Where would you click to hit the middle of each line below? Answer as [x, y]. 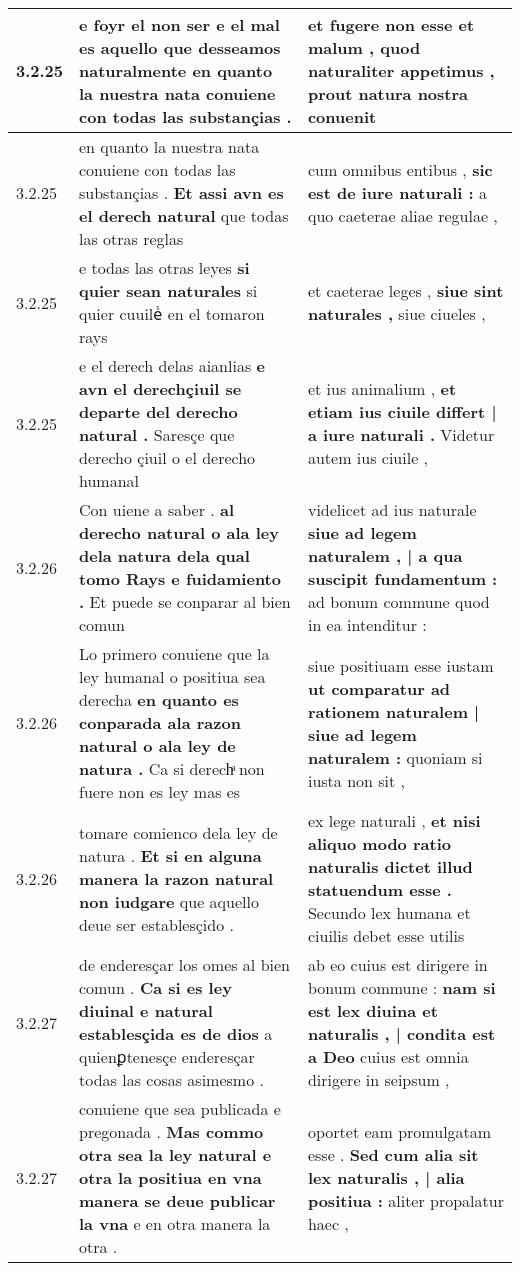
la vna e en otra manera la [175, 1223]
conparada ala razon [160, 722]
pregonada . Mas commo [171, 1131]
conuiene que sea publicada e [180, 1108]
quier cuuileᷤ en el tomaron [172, 313]
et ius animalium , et [382, 388]
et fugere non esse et [391, 24]
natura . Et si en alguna [170, 855]
